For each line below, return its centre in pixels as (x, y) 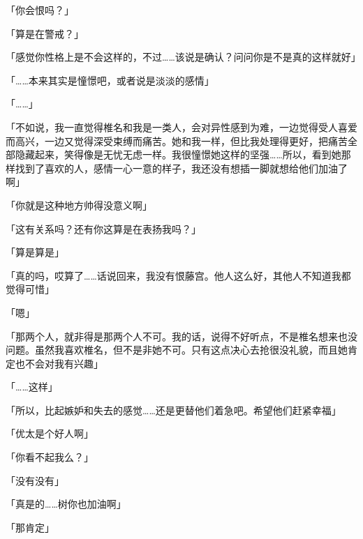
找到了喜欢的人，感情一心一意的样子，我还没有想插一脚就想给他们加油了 (181, 168)
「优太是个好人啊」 (50, 433)
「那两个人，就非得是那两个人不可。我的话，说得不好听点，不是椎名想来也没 (181, 336)
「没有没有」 (35, 480)
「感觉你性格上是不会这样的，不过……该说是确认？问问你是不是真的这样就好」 (183, 57)
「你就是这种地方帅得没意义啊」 (79, 205)
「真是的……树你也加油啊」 (66, 504)
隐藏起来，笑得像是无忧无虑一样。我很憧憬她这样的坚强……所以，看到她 (178, 154)
